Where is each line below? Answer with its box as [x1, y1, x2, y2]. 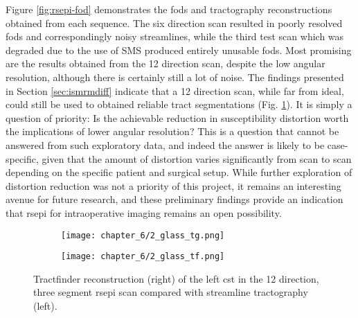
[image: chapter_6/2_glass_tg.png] [61, 230, 225, 240]
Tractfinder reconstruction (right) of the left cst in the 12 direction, [33, 271, 319, 285]
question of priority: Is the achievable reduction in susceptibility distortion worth [6, 110, 349, 125]
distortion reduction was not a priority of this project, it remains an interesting [6, 178, 341, 193]
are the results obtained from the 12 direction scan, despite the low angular [6, 56, 325, 71]
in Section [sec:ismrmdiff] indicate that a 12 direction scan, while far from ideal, [6, 83, 344, 98]
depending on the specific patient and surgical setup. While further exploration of [6, 165, 352, 179]
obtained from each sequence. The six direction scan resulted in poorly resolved [6, 15, 343, 30]
